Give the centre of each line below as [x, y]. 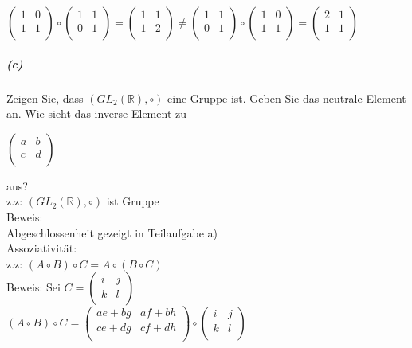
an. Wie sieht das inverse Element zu [96, 113]
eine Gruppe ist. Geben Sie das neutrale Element [287, 98]
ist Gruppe [133, 201]
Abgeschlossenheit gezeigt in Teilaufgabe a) [112, 232]
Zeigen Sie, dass [45, 98]
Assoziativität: [42, 248]
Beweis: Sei [33, 287]
